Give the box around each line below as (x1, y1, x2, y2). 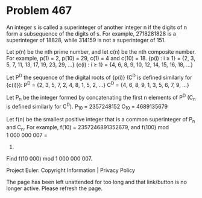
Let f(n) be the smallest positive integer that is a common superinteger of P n (6, 116, 195, 124)
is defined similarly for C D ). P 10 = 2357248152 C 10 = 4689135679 (6, 101, 168, 112)
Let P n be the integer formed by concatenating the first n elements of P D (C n (6, 93, 196, 103)
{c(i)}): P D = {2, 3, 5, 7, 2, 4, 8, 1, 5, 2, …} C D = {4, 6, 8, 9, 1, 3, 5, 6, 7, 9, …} (6, 80, 189, 88)
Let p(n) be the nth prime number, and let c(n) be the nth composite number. (6, 48, 196, 55)
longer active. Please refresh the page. (6, 185, 103, 192)
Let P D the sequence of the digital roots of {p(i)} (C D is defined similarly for (6, 72, 192, 81)
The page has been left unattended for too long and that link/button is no (6, 178, 187, 185)
